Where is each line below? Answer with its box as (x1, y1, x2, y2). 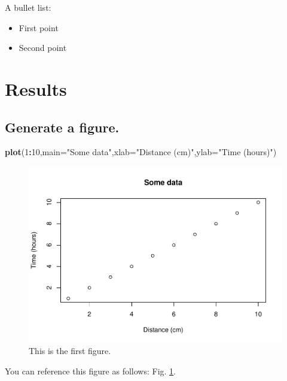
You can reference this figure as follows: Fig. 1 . (5, 364, 176, 377)
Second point (19, 41, 67, 54)
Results (5, 76, 67, 101)
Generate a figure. (5, 117, 120, 136)
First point (19, 21, 59, 34)
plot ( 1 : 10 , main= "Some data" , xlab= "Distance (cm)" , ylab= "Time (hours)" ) (5, 146, 277, 158)
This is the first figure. (29, 344, 111, 357)
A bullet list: (5, 1, 51, 13)
